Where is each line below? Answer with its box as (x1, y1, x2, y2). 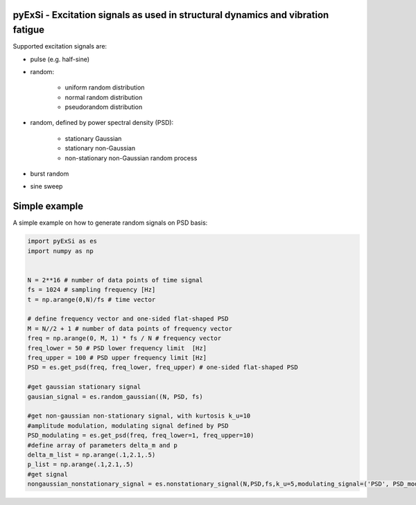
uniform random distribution (64, 83, 145, 92)
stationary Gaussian (64, 134, 122, 142)
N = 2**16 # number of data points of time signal (27, 276, 204, 284)
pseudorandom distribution (64, 103, 143, 111)
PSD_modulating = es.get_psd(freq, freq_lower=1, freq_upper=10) (27, 431, 254, 440)
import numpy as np (27, 247, 94, 255)
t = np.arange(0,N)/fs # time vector (27, 296, 156, 303)
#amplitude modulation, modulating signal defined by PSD (27, 422, 229, 429)
